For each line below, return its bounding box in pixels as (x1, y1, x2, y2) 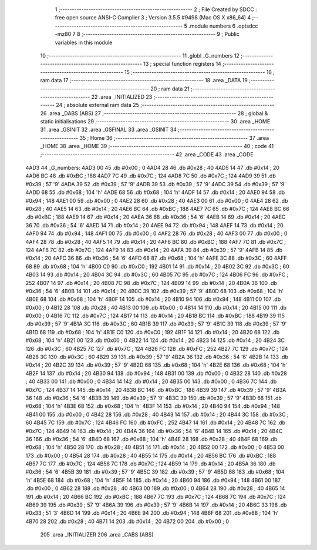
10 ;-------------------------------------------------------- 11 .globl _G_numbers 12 (40, 52, 240, 59)
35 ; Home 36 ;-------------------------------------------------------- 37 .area (79, 134, 269, 141)
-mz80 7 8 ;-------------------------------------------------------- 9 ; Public (55, 31, 240, 38)
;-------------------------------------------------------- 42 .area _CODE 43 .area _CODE (40, 150, 254, 158)
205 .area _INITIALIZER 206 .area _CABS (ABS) (40, 531, 154, 538)
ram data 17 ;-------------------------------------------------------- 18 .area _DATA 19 (40, 77, 248, 84)
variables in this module (55, 39, 113, 46)
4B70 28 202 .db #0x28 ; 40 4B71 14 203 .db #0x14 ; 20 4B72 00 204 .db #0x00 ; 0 (25, 518, 229, 525)
